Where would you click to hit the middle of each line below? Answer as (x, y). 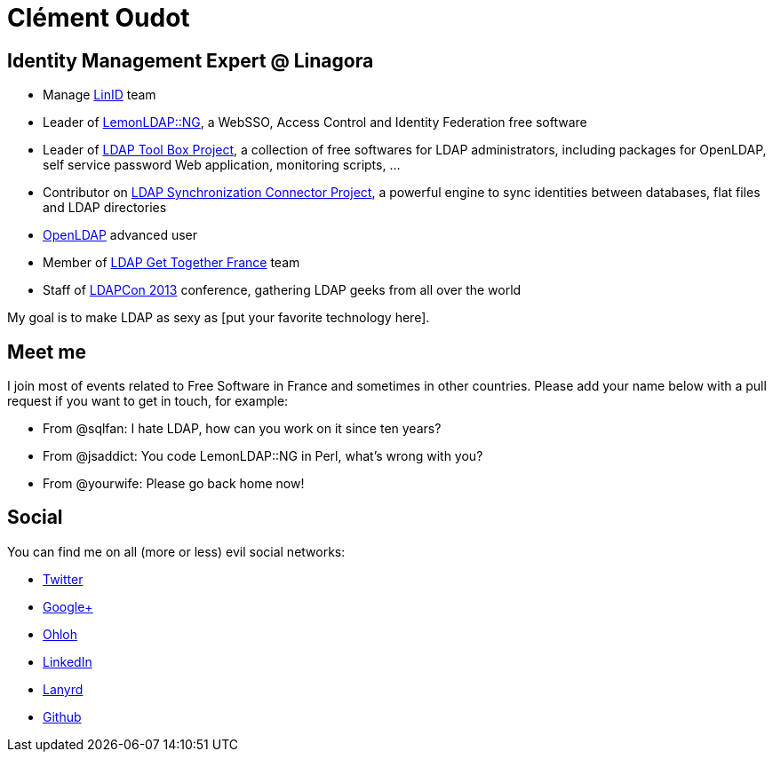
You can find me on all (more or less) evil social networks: (176, 551)
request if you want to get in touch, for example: (148, 401)
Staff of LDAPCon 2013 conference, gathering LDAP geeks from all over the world (282, 290)
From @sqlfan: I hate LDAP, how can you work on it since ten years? (242, 429)
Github (62, 716)
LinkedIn (68, 661)
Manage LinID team (100, 95)
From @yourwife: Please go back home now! (174, 484)
